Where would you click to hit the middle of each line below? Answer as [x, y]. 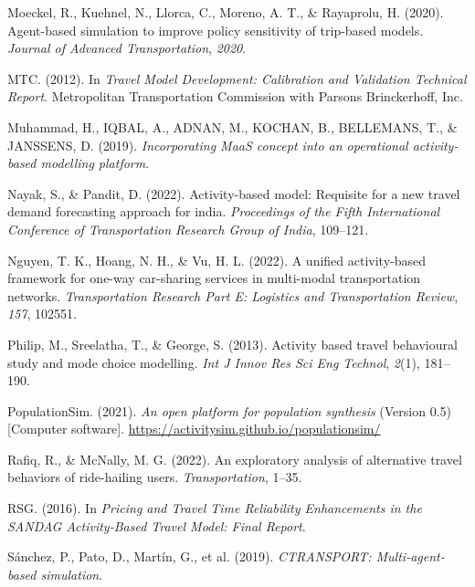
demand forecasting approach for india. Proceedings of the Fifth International [224, 211]
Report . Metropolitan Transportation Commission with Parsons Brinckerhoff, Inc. [235, 96]
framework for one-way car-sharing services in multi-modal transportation [214, 278]
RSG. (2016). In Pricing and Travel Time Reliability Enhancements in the [215, 508]
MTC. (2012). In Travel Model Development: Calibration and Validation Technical [237, 78]
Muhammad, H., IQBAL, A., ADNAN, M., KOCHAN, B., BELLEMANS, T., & [232, 126]
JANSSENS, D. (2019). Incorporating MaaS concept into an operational [208, 145]
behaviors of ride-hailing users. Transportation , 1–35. [155, 477]
